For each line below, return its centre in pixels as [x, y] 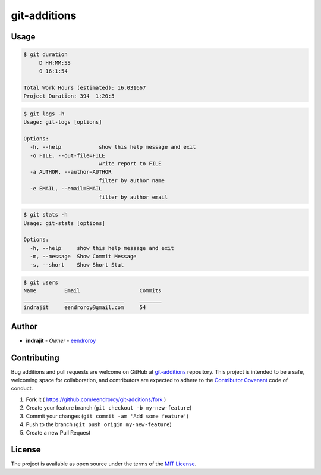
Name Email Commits [92, 291]
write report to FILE [130, 164]
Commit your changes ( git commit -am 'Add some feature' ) [107, 416]
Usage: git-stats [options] [64, 223]
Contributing [35, 357]
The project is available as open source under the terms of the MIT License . [104, 464]
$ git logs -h [44, 114]
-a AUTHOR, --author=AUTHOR [71, 172]
